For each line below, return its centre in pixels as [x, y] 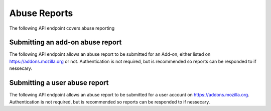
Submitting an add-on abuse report [65, 42]
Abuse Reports [41, 13]
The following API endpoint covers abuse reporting [62, 28]
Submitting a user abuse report [59, 83]
